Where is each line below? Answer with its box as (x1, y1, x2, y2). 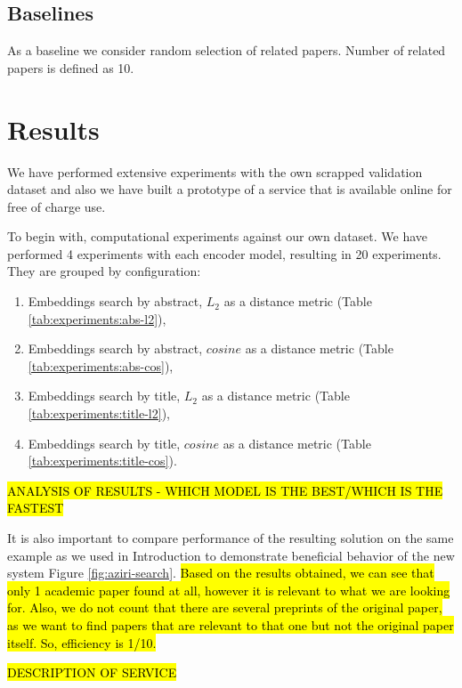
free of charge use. (7, 197, 106, 215)
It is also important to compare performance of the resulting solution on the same (7, 529, 454, 547)
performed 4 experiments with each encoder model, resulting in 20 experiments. (7, 244, 442, 263)
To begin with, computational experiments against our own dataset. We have (7, 227, 428, 246)
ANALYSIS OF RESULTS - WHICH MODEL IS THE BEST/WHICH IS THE (7, 481, 443, 499)
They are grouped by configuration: (7, 262, 201, 280)
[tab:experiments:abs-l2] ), (28, 309, 166, 328)
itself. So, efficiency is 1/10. (7, 633, 157, 652)
